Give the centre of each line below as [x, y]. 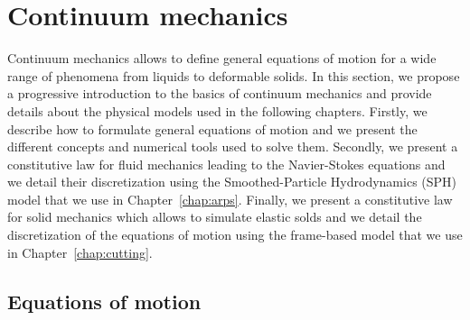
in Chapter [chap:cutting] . [80, 252]
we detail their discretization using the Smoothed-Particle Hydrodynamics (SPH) [232, 182]
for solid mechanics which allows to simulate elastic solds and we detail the [215, 217]
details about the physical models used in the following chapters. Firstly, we [217, 110]
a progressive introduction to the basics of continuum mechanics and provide [220, 93]
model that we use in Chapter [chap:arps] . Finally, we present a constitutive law [230, 199]
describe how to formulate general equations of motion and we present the [212, 128]
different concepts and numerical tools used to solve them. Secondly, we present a [233, 146]
